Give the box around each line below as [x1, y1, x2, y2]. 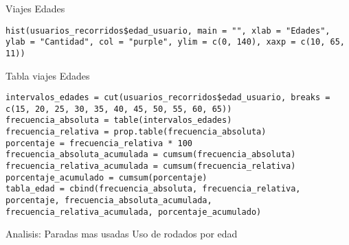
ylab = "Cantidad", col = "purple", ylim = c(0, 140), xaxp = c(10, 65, [5, 37, 345, 47]
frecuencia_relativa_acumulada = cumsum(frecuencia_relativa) [5, 161, 296, 172]
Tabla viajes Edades [5, 68, 90, 82]
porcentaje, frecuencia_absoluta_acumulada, [5, 196, 212, 206]
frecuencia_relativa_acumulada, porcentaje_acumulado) [5, 207, 262, 217]
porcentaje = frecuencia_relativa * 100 [5, 138, 193, 148]
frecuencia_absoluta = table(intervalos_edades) [5, 115, 232, 126]
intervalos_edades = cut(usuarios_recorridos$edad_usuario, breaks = [5, 93, 330, 103]
